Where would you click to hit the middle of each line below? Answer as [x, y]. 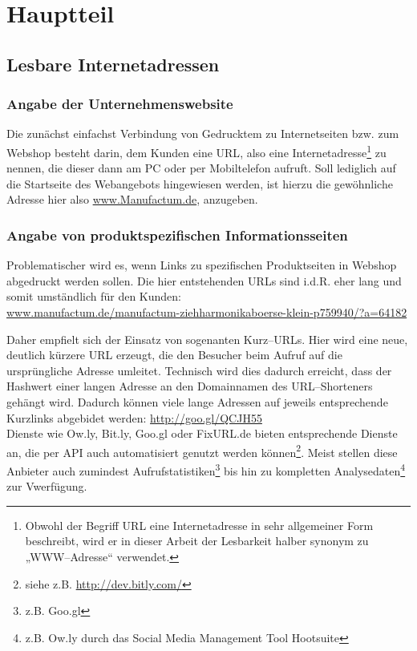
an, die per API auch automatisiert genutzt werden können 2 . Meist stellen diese [202, 451]
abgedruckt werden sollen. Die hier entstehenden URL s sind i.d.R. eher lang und [204, 280]
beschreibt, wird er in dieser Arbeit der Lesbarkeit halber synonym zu [197, 541]
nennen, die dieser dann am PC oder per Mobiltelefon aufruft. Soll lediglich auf [201, 168]
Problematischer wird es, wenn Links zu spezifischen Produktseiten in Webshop [202, 265]
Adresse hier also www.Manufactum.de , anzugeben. [132, 199]
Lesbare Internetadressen [113, 64]
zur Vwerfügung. [47, 486]
